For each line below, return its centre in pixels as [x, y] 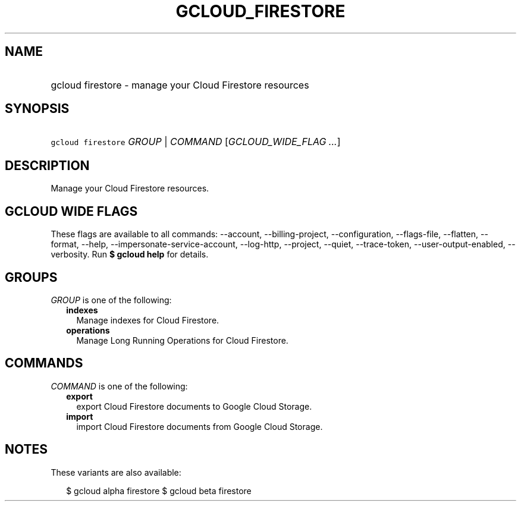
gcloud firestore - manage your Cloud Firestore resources [180, 85]
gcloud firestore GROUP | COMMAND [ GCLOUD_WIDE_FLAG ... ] [196, 142]
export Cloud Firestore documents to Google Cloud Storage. [194, 406]
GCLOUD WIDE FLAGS [71, 211]
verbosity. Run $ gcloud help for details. [130, 254]
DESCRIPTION [47, 165]
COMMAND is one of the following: [119, 386]
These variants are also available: [116, 472]
